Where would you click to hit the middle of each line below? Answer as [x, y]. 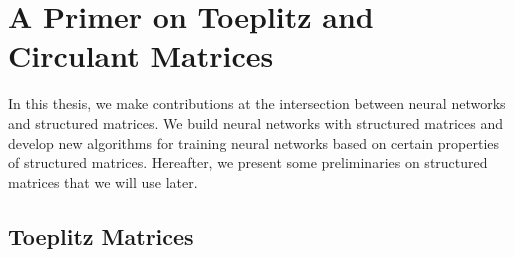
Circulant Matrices [141, 55]
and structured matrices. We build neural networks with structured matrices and [255, 122]
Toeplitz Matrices [101, 235]
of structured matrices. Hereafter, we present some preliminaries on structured [248, 162]
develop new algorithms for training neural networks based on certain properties [254, 142]
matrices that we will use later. [103, 181]
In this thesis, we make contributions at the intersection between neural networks [257, 103]
